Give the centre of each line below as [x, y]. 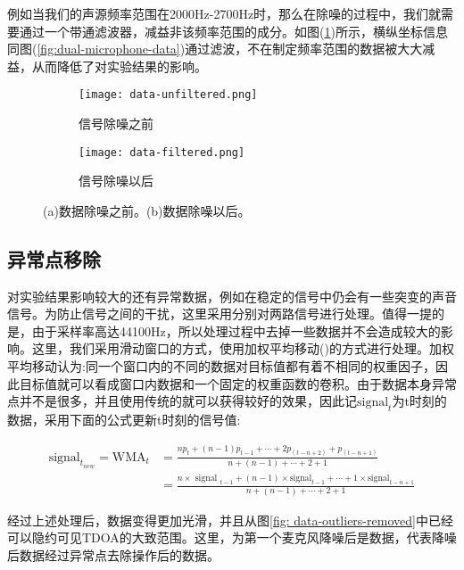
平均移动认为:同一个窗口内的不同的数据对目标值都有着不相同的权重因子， [221, 366]
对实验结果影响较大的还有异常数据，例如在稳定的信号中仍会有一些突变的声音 [232, 296]
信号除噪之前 [116, 124]
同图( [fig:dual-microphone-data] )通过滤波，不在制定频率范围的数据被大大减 [221, 49]
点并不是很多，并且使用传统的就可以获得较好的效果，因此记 [182, 401]
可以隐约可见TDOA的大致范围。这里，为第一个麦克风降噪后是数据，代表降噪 [232, 537]
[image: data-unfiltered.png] [168, 95]
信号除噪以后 [116, 181]
